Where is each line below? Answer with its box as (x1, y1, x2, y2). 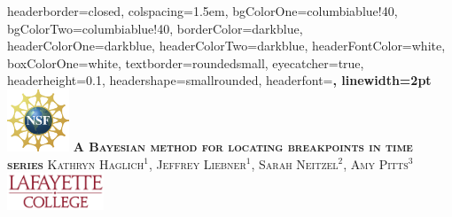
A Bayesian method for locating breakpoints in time (73, 136, 413, 155)
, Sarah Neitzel (251, 154, 339, 173)
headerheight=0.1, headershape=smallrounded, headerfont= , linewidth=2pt (7, 71, 432, 89)
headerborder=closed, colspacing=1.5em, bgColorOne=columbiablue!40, (7, 2, 398, 19)
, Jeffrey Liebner (148, 154, 246, 173)
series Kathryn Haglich (7, 154, 144, 173)
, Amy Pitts (343, 154, 409, 173)
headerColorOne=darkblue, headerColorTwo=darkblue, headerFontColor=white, (7, 36, 446, 55)
